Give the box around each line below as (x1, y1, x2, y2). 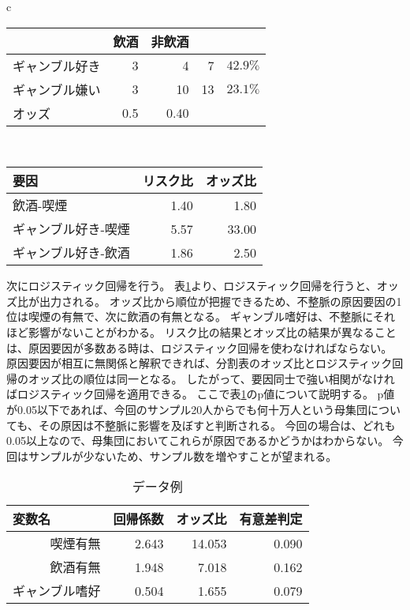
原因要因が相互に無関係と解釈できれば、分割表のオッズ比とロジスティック (6, 355, 393, 371)
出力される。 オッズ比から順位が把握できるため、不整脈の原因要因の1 (39, 292, 402, 309)
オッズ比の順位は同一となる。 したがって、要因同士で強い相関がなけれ (28, 370, 395, 386)
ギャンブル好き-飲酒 (13, 243, 130, 262)
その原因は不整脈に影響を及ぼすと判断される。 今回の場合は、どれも (38, 416, 396, 433)
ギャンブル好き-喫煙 (13, 220, 130, 239)
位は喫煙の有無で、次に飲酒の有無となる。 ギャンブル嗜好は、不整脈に (6, 308, 373, 325)
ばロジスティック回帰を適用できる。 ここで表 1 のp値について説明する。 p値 (6, 386, 395, 402)
